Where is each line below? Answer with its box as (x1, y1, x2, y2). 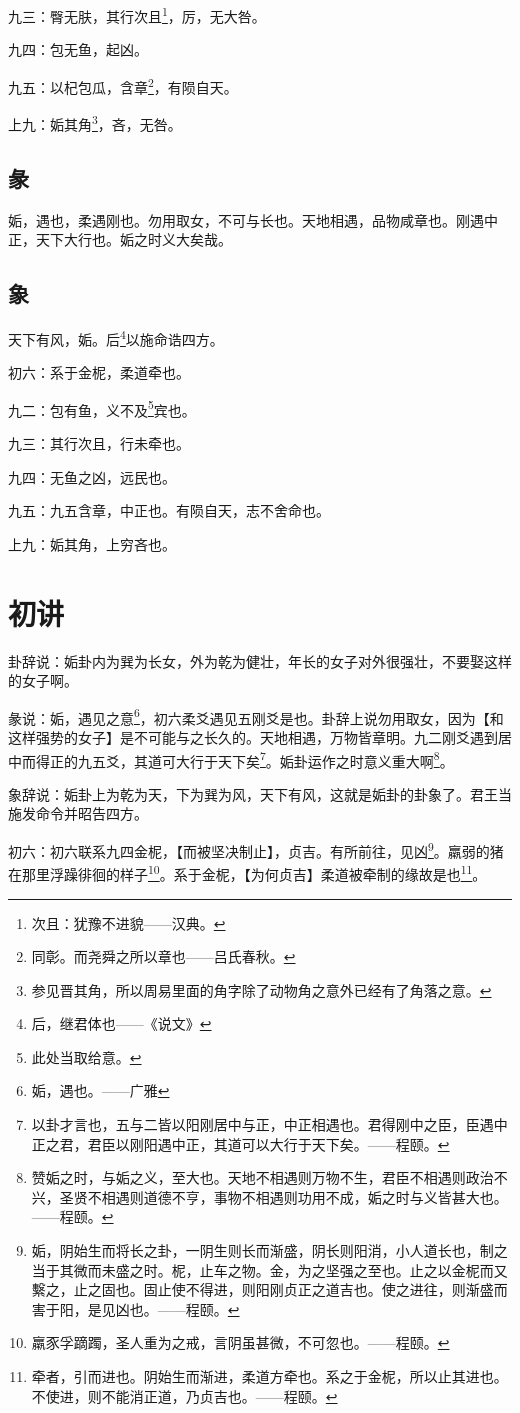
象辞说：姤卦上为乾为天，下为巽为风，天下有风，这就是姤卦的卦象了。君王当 (8, 783, 512, 804)
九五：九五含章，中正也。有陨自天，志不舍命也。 (8, 500, 330, 521)
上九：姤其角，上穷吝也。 (8, 533, 176, 554)
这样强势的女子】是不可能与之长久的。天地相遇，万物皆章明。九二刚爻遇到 (8, 726, 498, 747)
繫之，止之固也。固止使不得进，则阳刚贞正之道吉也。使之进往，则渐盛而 (31, 1279, 508, 1300)
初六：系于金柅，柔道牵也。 (8, 362, 190, 383)
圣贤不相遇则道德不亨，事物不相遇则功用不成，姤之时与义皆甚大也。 (59, 1186, 508, 1207)
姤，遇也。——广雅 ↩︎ (31, 1080, 170, 1101)
